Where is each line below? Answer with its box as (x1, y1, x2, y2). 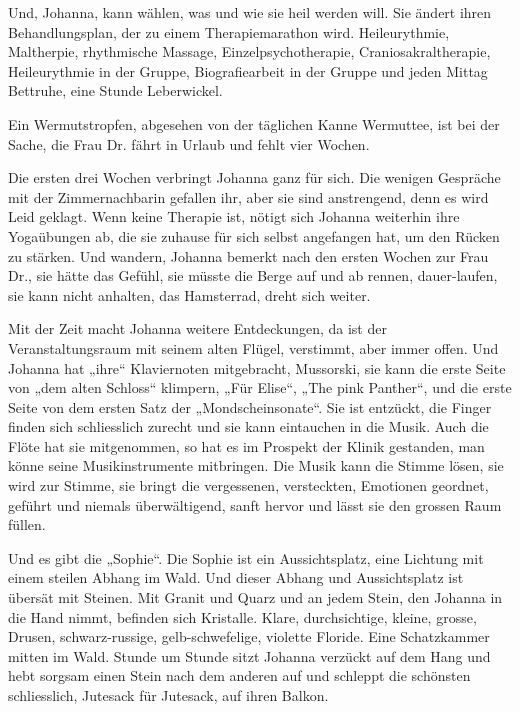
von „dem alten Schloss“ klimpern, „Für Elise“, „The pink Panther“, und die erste (8, 377, 512, 398)
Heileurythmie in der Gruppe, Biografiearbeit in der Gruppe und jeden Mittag (8, 60, 488, 81)
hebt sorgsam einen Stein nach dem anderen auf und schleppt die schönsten (8, 665, 471, 686)
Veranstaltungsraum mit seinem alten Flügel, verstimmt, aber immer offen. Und (8, 337, 499, 358)
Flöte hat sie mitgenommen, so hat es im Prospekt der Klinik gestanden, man (8, 435, 485, 456)
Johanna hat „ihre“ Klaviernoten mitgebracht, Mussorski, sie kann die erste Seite (8, 357, 506, 378)
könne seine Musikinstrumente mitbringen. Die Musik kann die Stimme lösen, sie (8, 455, 504, 476)
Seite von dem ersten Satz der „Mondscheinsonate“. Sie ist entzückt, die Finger (8, 396, 492, 417)
